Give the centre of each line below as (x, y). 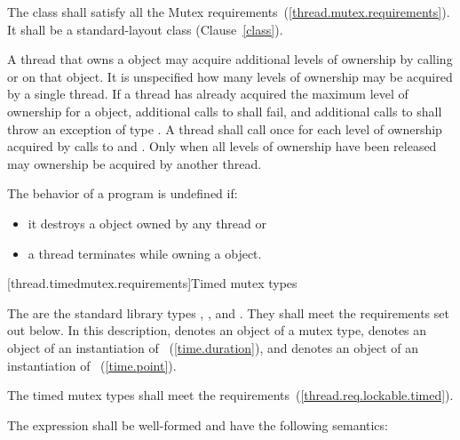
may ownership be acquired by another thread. (135, 163)
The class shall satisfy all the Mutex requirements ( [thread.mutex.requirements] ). (229, 12)
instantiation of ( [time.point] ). (92, 365)
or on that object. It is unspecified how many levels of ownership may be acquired (230, 76)
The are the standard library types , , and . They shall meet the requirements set (228, 312)
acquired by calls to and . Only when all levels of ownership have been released (222, 146)
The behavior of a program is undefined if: (123, 193)
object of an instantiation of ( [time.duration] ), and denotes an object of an (213, 347)
